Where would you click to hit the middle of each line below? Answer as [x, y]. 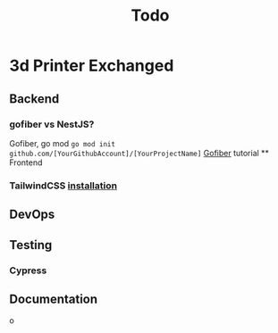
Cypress [28, 271]
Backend [34, 99]
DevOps [32, 215]
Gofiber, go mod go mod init [63, 143]
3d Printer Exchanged [92, 66]
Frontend [26, 162]
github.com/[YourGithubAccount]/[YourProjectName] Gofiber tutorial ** [139, 153]
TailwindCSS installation [63, 186]
